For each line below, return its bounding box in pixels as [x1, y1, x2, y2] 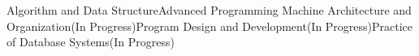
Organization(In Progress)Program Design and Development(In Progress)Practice [6, 17, 413, 34]
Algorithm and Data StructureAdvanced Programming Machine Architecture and [6, 2, 412, 18]
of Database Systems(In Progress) [6, 33, 175, 50]
